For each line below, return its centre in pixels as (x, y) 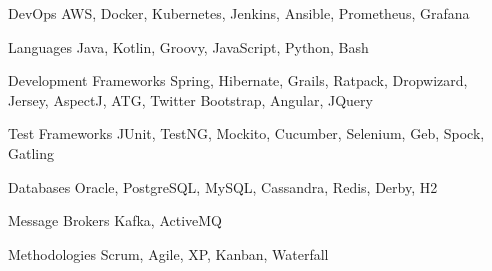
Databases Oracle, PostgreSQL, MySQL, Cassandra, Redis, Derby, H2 (223, 186)
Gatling (31, 152)
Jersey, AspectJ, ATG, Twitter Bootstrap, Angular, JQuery (190, 99)
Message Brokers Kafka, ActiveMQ (115, 220)
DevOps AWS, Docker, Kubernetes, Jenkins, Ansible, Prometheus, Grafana (239, 13)
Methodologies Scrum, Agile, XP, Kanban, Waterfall (168, 253)
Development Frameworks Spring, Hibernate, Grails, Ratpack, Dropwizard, (238, 80)
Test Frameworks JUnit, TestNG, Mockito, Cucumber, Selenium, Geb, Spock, (246, 133)
